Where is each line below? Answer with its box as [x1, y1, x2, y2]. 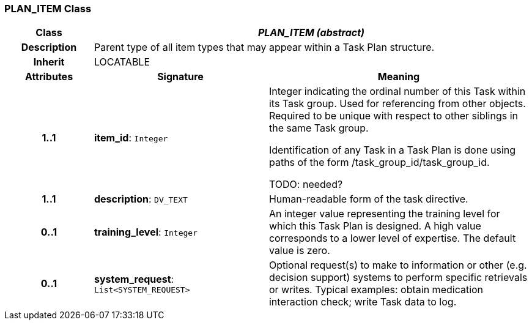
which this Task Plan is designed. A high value [268, 220, 481, 233]
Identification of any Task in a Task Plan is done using [268, 144, 516, 157]
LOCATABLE [94, 56, 150, 69]
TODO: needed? [268, 178, 343, 191]
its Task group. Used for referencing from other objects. [268, 97, 526, 110]
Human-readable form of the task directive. [268, 193, 468, 206]
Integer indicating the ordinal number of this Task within [268, 85, 526, 98]
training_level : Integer [94, 226, 198, 239]
